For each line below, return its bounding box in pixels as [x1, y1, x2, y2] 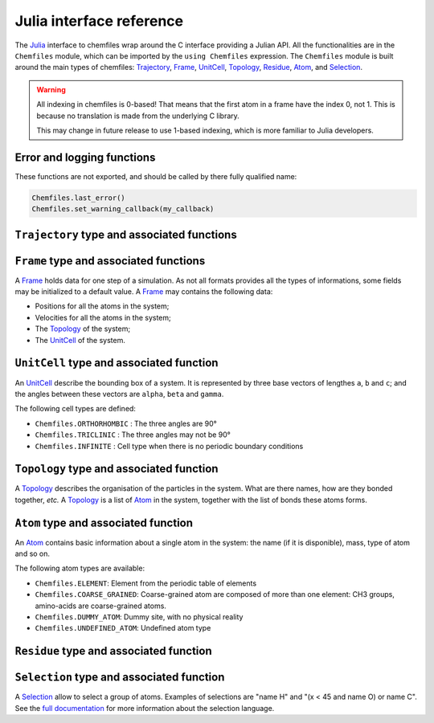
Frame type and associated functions [14, 254, 206, 268]
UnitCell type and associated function [14, 356, 219, 370]
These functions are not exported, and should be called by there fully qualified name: [14, 171, 297, 181]
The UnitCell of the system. [35, 335, 126, 345]
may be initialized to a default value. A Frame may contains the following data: [14, 287, 273, 296]
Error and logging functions [14, 150, 156, 164]
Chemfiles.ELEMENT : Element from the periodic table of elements [35, 578, 257, 588]
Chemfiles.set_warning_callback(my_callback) [31, 205, 215, 214]
